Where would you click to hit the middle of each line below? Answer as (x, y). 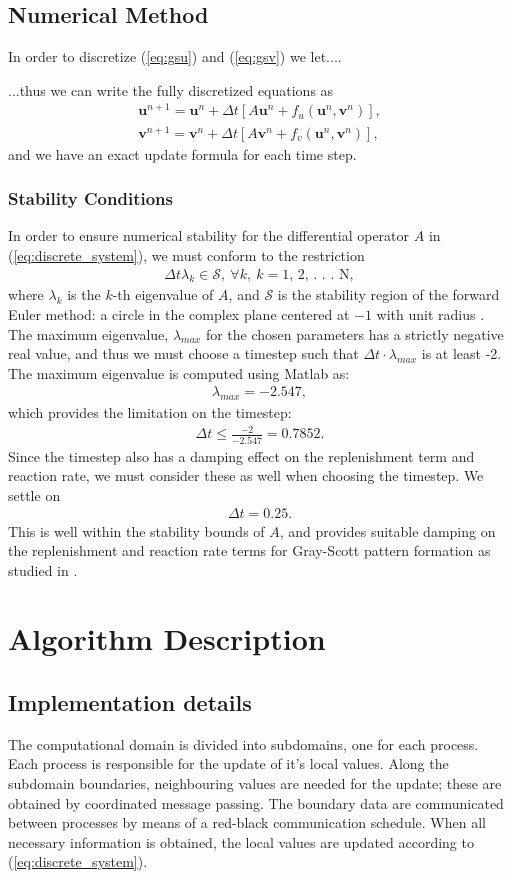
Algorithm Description (167, 638)
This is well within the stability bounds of (136, 530)
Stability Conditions (90, 198)
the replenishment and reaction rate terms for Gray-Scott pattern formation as (249, 550)
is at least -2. (461, 353)
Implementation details (130, 702)
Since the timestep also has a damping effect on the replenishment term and (241, 455)
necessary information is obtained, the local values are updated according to (241, 841)
